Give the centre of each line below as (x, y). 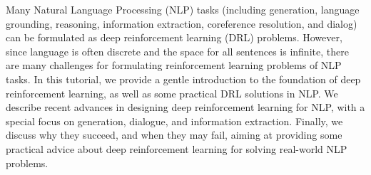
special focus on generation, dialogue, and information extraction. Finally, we (174, 121)
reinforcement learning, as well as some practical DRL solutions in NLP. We (172, 93)
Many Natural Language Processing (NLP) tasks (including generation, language (183, 9)
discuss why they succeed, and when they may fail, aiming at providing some (174, 135)
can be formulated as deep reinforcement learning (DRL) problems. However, (174, 37)
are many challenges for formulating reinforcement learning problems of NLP (174, 65)
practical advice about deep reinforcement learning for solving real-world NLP (177, 148)
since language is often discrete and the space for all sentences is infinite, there (177, 51)
